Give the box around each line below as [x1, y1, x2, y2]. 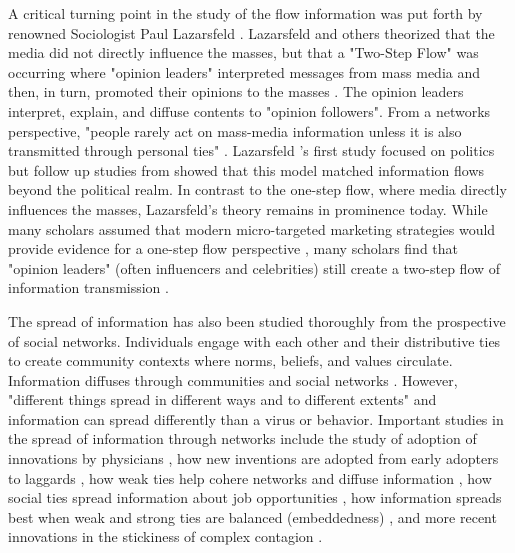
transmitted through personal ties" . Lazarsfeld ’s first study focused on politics [8, 140, 495, 161]
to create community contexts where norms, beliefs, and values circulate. [8, 350, 453, 371]
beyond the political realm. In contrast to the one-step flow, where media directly [8, 179, 507, 200]
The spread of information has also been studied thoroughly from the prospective [8, 310, 506, 331]
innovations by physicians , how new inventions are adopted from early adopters [8, 448, 499, 469]
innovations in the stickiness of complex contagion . [8, 526, 323, 547]
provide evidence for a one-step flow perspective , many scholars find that [8, 238, 459, 259]
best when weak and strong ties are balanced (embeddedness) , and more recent [8, 506, 497, 527]
